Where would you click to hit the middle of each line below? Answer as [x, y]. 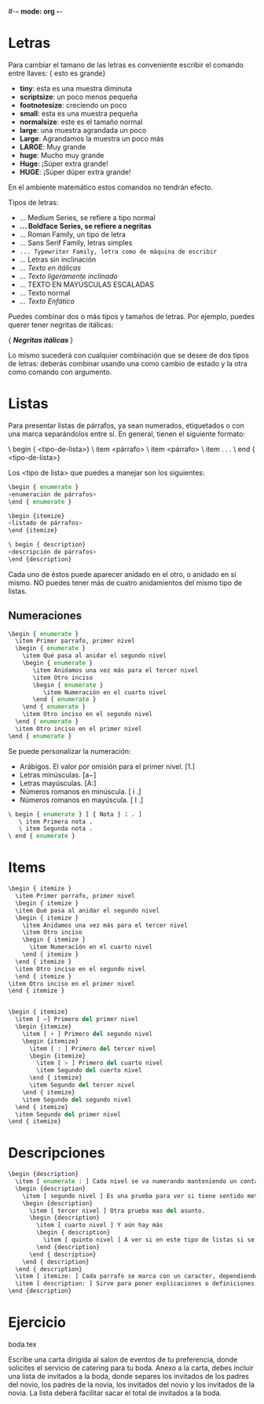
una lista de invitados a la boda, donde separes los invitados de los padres [129, 1376]
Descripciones [57, 1153]
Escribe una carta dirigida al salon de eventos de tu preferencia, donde [123, 1360]
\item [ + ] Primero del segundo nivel [88, 1034]
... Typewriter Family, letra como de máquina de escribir [118, 252]
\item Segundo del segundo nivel [77, 1100]
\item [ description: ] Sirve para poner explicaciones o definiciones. [137, 1284]
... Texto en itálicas [50, 267]
